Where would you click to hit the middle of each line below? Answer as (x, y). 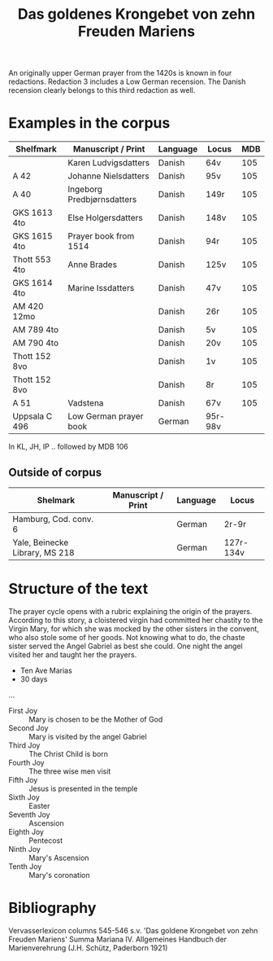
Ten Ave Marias (46, 670)
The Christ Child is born (68, 753)
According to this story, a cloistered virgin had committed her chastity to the (136, 620)
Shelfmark (36, 149)
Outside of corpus (55, 472)
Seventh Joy (29, 814)
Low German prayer (106, 416)
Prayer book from (101, 236)
